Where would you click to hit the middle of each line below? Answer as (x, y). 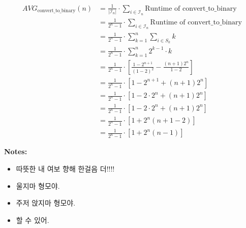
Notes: (16, 151)
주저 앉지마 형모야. (46, 203)
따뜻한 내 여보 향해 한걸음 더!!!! (65, 168)
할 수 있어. (33, 220)
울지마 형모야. (38, 186)
